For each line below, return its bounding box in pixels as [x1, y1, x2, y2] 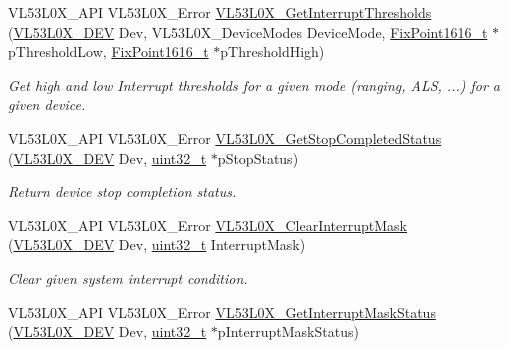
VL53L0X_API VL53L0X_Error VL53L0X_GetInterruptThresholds [8, 2, 432, 22]
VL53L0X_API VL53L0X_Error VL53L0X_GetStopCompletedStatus [8, 127, 442, 148]
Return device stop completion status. [8, 181, 237, 202]
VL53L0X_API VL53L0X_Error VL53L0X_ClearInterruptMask [8, 214, 407, 235]
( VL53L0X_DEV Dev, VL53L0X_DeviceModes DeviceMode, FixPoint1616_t [8, 21, 488, 42]
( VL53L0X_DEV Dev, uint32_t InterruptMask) [8, 234, 306, 255]
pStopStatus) [217, 147, 299, 168]
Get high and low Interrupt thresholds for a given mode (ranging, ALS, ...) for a [8, 74, 501, 95]
